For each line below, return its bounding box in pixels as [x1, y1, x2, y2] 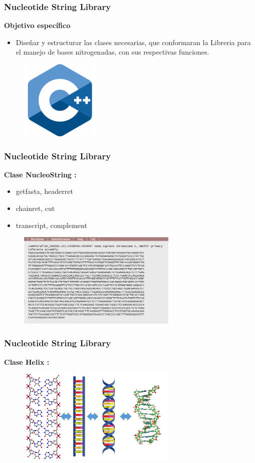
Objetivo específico [4, 20, 71, 31]
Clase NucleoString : [4, 169, 77, 179]
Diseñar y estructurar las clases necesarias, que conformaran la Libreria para [16, 37, 251, 47]
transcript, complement [16, 219, 87, 230]
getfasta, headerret [16, 186, 73, 196]
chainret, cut [16, 203, 55, 213]
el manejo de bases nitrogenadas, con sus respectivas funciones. [16, 47, 209, 57]
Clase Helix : [4, 356, 50, 367]
